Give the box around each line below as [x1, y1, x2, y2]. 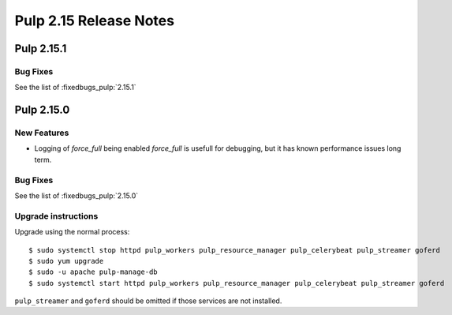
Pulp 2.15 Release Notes [14, 12, 175, 29]
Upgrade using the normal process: [14, 227, 130, 237]
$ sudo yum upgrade [28, 257, 104, 265]
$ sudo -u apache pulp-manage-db [28, 268, 158, 276]
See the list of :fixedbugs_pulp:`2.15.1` [14, 83, 137, 92]
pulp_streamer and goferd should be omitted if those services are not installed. [14, 296, 282, 306]
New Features [14, 127, 69, 138]
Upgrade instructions [14, 210, 99, 221]
